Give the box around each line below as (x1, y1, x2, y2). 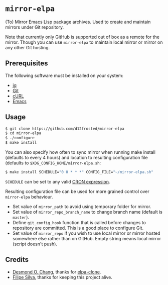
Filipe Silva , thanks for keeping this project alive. (12, 274, 113, 280)
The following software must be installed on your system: (5, 72, 124, 78)
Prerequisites (5, 59, 48, 68)
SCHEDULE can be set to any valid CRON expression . (5, 178, 110, 184)
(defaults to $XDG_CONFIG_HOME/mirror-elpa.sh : (5, 160, 101, 166)
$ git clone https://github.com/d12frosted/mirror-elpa (5, 126, 124, 131)
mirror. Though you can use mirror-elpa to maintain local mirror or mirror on (5, 39, 163, 45)
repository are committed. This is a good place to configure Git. (12, 225, 144, 231)
